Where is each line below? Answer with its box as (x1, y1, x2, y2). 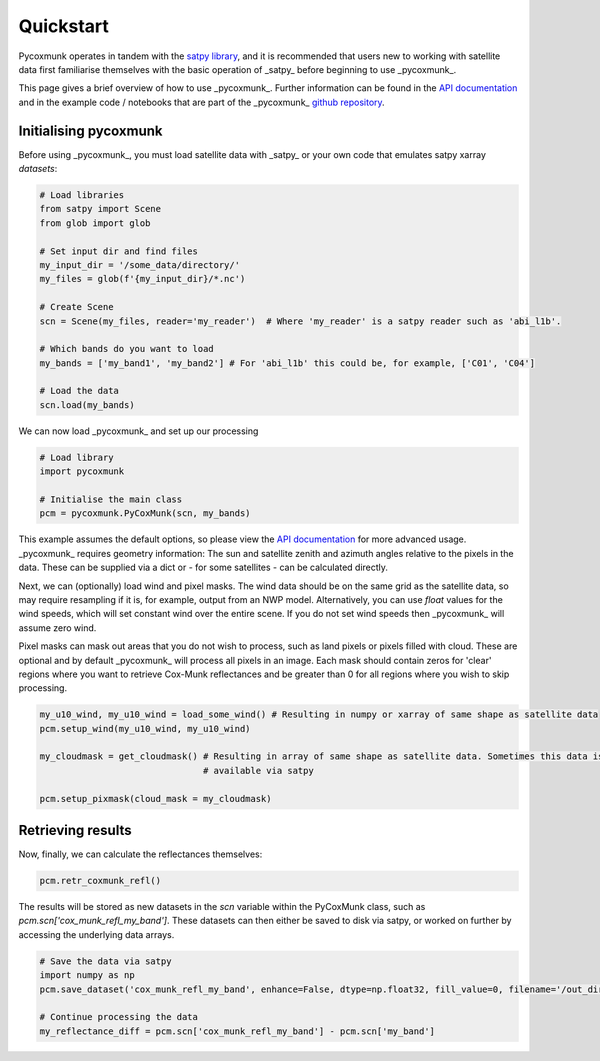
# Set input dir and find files (39, 245, 199, 257)
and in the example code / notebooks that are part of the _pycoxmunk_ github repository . (18, 96, 385, 108)
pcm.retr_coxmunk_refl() (39, 875, 162, 887)
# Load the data (39, 385, 120, 397)
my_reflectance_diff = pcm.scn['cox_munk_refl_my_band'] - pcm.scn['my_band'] (39, 1025, 435, 1037)
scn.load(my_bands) (39, 399, 135, 410)
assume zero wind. (18, 621, 97, 634)
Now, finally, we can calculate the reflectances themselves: (18, 848, 263, 860)
